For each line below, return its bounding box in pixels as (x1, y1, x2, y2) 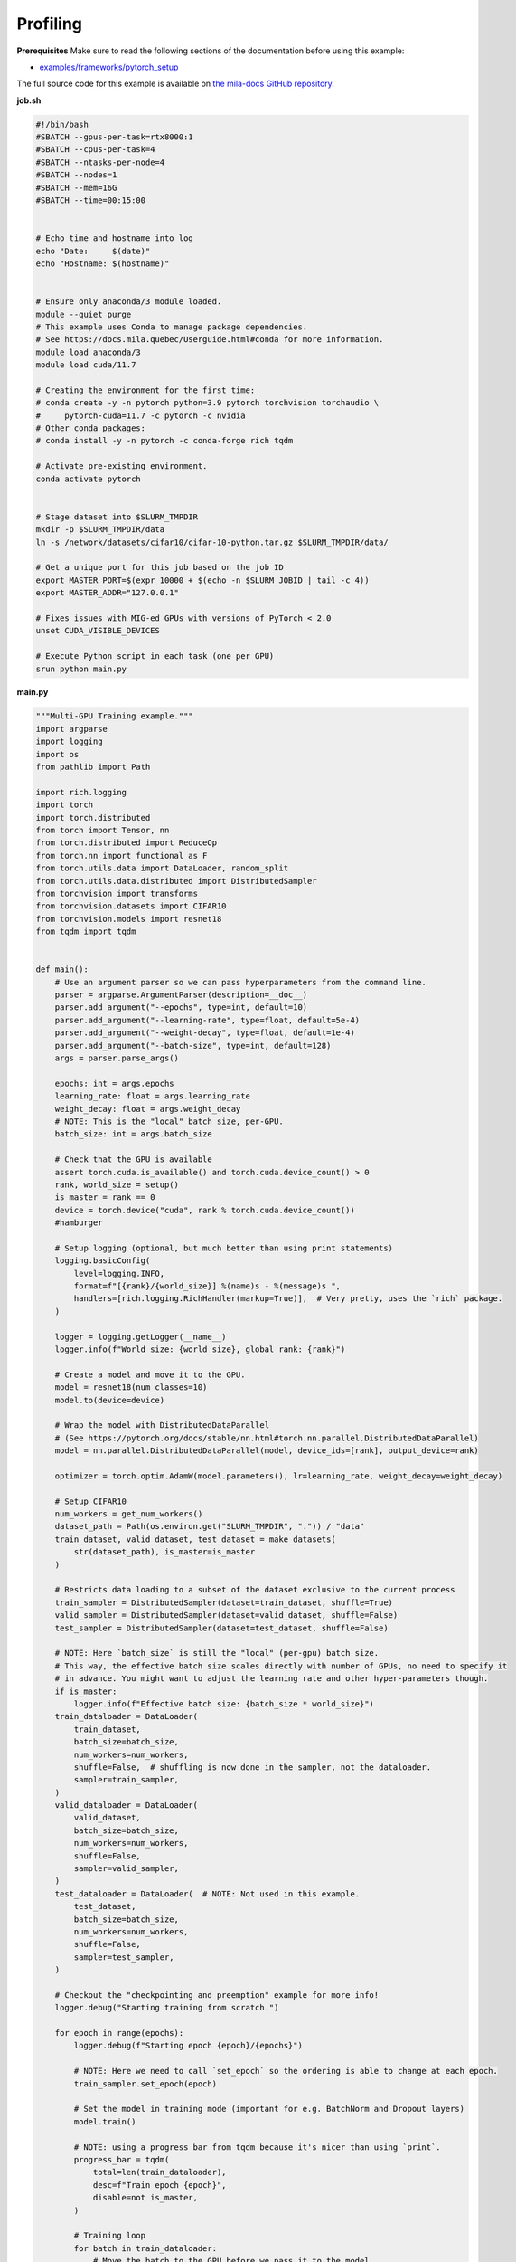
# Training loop (73, 2230, 146, 2241)
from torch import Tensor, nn (35, 824, 170, 835)
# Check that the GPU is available (54, 1155, 212, 1164)
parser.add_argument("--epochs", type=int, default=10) (54, 1003, 308, 1012)
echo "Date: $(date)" (35, 245, 151, 256)
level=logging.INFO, (73, 1268, 165, 1278)
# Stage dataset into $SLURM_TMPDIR (35, 511, 199, 522)
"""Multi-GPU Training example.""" (35, 711, 193, 721)
